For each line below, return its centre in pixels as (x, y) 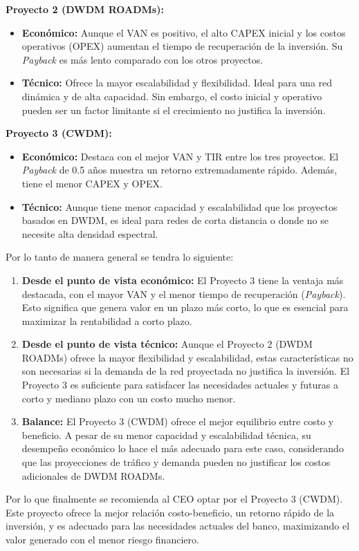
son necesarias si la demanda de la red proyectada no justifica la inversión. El (186, 371)
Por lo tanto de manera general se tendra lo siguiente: (120, 257)
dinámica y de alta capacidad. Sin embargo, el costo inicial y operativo (172, 96)
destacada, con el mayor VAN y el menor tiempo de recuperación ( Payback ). (184, 293)
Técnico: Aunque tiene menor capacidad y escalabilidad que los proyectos (179, 206)
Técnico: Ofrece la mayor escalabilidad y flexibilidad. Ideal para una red (177, 83)
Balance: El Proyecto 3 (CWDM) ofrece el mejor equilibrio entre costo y (178, 421)
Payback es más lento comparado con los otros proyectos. (142, 59)
